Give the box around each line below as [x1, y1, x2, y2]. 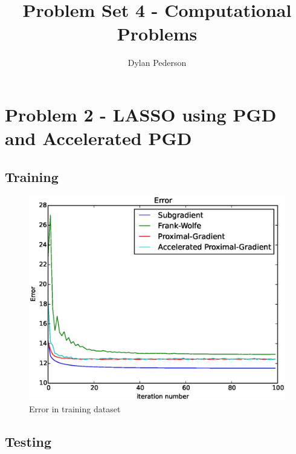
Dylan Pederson [127, 56, 187, 69]
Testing [5, 432, 51, 450]
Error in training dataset [29, 402, 121, 415]
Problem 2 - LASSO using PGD [5, 102, 277, 126]
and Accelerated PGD [5, 126, 192, 151]
